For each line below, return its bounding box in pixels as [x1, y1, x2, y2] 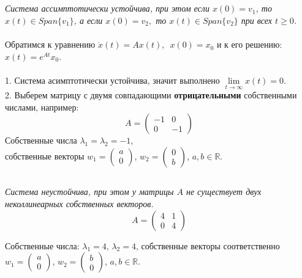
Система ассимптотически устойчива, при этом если [5, 2, 210, 15]
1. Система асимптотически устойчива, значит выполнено [5, 73, 220, 86]
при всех [241, 13, 273, 26]
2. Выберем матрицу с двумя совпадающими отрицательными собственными [5, 89, 297, 101]
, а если [74, 13, 103, 26]
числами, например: [5, 100, 79, 113]
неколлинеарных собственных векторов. [5, 197, 154, 210]
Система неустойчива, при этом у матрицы [5, 185, 174, 198]
